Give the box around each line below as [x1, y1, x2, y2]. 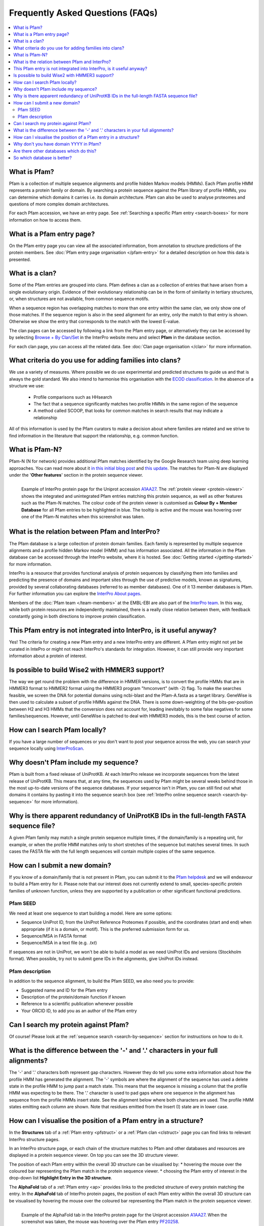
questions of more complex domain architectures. [9, 201, 110, 207]
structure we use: [9, 383, 44, 389]
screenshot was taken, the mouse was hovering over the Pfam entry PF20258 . [21, 1219, 179, 1225]
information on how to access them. [9, 217, 82, 223]
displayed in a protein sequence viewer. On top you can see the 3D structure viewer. [9, 1152, 179, 1158]
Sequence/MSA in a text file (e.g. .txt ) [21, 940, 97, 946]
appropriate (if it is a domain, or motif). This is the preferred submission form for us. [21, 926, 190, 932]
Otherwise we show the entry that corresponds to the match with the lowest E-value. [9, 319, 180, 325]
